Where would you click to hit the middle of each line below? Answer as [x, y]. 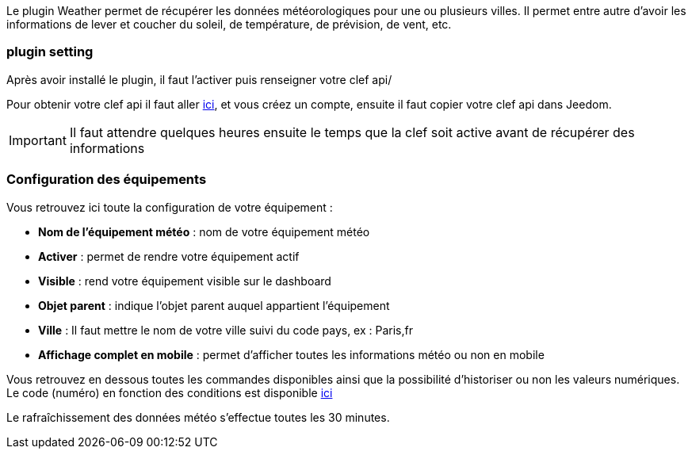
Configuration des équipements [107, 180]
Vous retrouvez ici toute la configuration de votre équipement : [170, 207]
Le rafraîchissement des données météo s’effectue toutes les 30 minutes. [198, 417]
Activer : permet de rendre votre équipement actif [169, 256]
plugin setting [50, 52]
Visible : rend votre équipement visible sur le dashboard [185, 281]
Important [38, 140]
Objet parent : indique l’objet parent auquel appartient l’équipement [214, 305]
